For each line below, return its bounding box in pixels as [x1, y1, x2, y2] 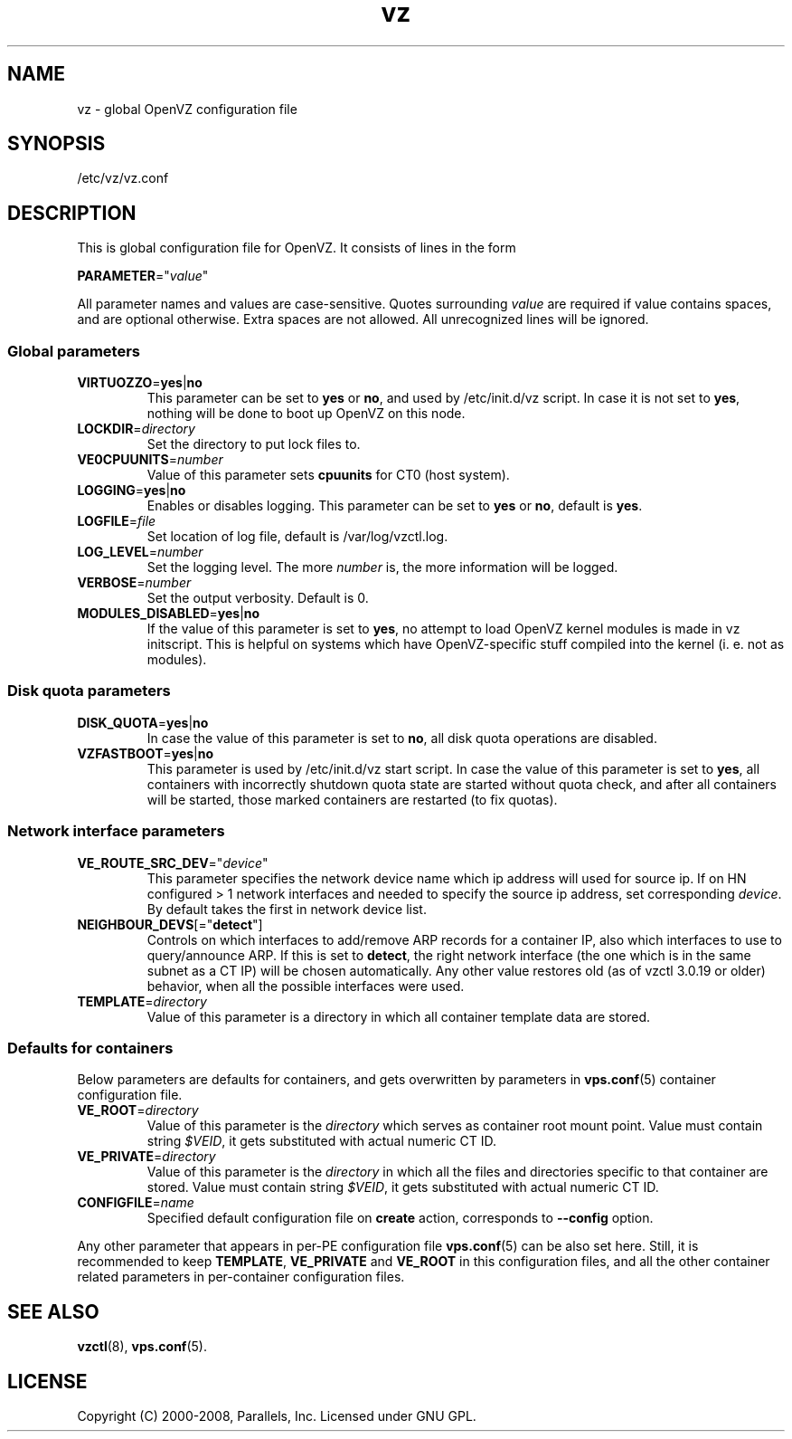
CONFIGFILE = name [77, 1195, 194, 1211]
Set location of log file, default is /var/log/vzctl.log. [146, 529, 448, 545]
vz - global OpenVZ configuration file [77, 100, 297, 117]
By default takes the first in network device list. [146, 901, 427, 917]
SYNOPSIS [7, 132, 106, 156]
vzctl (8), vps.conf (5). [77, 1339, 207, 1355]
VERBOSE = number [77, 575, 192, 591]
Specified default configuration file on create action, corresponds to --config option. [146, 1210, 654, 1226]
